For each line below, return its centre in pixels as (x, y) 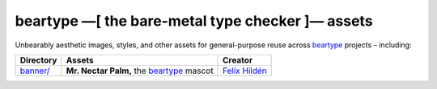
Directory (38, 60)
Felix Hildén (245, 71)
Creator (238, 60)
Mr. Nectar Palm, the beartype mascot (140, 71)
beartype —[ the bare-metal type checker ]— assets (194, 21)
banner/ (35, 71)
